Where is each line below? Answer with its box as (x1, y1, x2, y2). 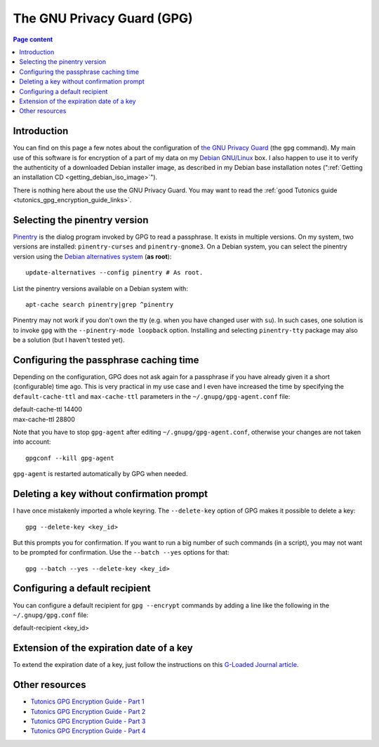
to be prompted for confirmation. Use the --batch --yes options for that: (13, 548, 230, 557)
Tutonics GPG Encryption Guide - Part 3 (30, 717, 146, 725)
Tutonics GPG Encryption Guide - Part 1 (30, 697, 145, 706)
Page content (13, 35, 53, 44)
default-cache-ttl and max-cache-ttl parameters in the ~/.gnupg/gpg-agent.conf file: (13, 392, 291, 400)
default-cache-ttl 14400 (13, 405, 82, 414)
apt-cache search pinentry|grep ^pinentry (25, 300, 174, 308)
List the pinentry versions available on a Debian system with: (13, 284, 189, 293)
